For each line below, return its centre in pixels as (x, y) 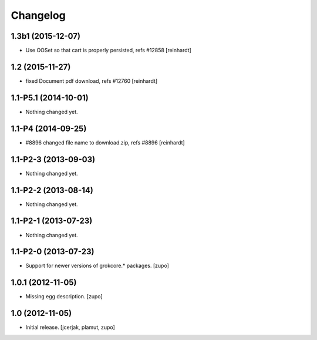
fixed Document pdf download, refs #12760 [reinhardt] (92, 81)
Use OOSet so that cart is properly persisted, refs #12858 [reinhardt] (109, 51)
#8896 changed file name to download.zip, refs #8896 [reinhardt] (105, 142)
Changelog (38, 15)
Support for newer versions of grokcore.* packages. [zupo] (97, 266)
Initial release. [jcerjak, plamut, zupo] (70, 327)
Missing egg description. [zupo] (64, 297)
